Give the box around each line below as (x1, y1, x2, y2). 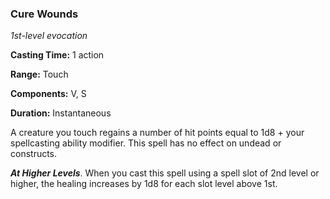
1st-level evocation (10, 30, 88, 42)
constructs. (10, 148, 58, 160)
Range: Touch (10, 68, 69, 81)
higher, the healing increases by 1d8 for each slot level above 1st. (10, 178, 278, 190)
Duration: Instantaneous (10, 107, 112, 119)
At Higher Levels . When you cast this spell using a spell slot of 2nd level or (10, 167, 320, 179)
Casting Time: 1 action (10, 49, 105, 61)
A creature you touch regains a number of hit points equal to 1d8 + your (10, 127, 305, 139)
